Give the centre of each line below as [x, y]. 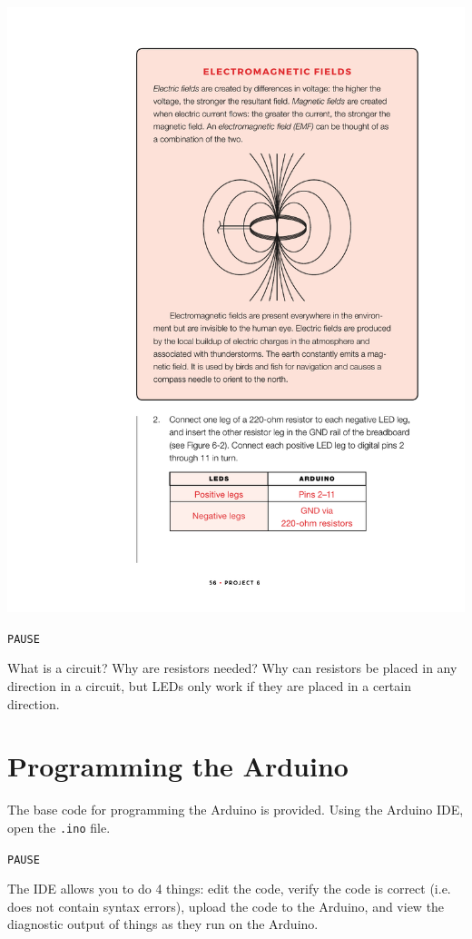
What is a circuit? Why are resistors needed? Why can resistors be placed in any [232, 668]
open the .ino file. [59, 827]
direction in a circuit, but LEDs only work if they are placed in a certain [209, 685]
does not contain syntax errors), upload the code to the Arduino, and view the [226, 906]
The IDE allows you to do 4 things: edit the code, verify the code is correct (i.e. [229, 889]
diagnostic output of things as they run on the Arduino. [163, 924]
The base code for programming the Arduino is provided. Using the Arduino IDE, [236, 810]
